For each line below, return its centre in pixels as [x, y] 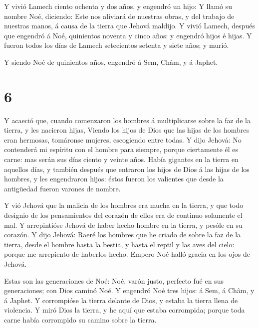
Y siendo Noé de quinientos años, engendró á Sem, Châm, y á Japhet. [111, 62]
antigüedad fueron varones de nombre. [62, 188]
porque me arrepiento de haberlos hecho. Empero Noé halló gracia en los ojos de [127, 254]
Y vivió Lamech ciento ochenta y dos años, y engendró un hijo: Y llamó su [118, 6]
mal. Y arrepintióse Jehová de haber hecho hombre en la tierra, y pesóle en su [123, 225]
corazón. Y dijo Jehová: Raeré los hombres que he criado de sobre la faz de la [123, 235]
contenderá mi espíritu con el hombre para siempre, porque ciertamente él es [121, 149]
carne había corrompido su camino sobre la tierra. [80, 319]
